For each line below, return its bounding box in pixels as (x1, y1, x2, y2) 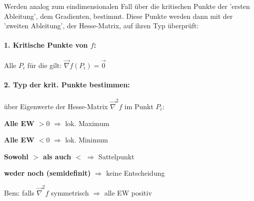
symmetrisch (51, 187, 89, 198)
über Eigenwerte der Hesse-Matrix (4, 101, 108, 111)
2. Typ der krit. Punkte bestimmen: (4, 79, 130, 89)
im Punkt (124, 101, 154, 111)
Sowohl (4, 151, 29, 161)
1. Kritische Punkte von (4, 40, 88, 50)
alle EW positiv (104, 187, 152, 198)
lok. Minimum (65, 134, 108, 145)
